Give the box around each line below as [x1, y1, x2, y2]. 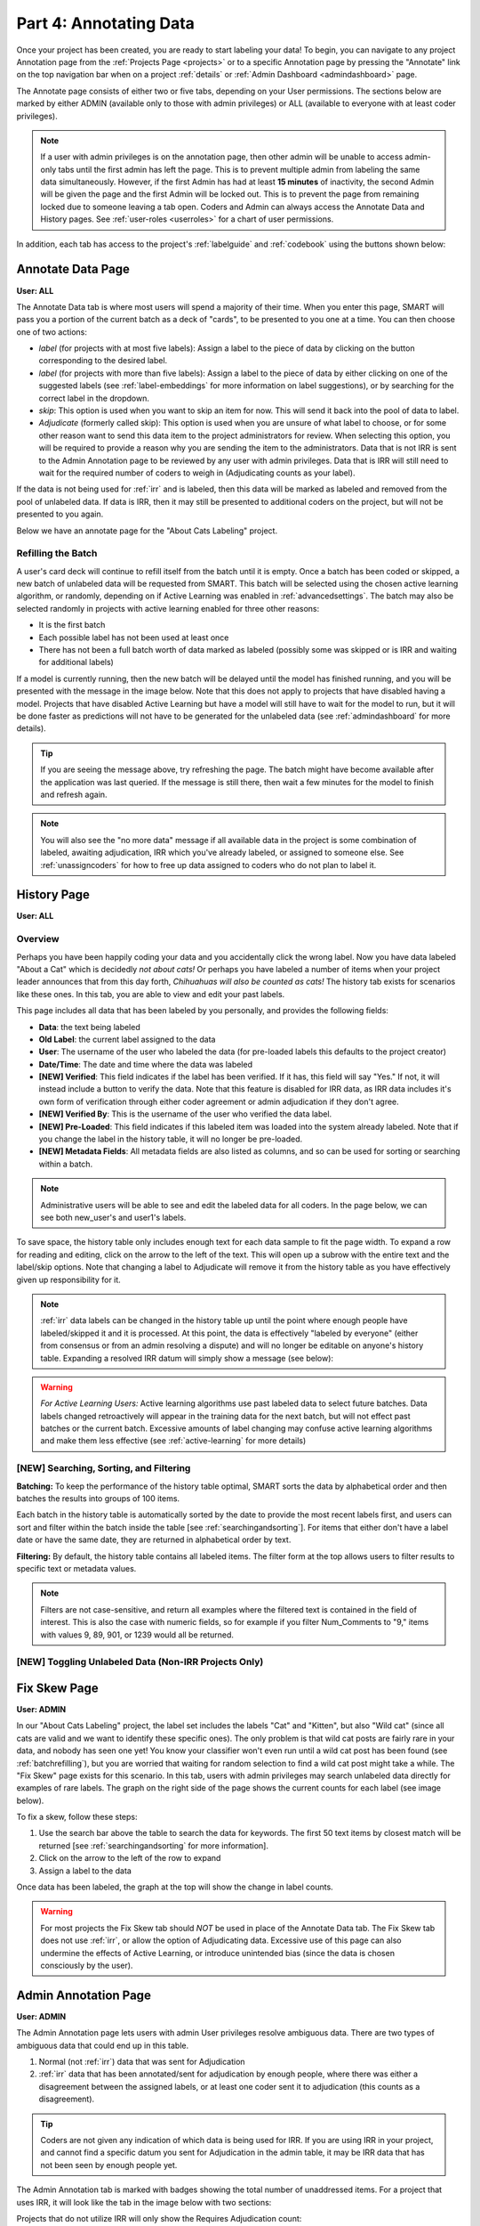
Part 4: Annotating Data [16, 13, 196, 33]
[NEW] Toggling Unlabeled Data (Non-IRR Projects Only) [16, 1656, 264, 1669]
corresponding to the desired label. [38, 355, 168, 366]
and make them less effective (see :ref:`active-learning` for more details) [40, 1435, 307, 1446]
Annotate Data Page [16, 262, 131, 277]
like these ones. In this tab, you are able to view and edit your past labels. [16, 988, 285, 999]
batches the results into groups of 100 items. [16, 1492, 180, 1504]
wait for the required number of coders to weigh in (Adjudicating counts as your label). [38, 467, 356, 478]
